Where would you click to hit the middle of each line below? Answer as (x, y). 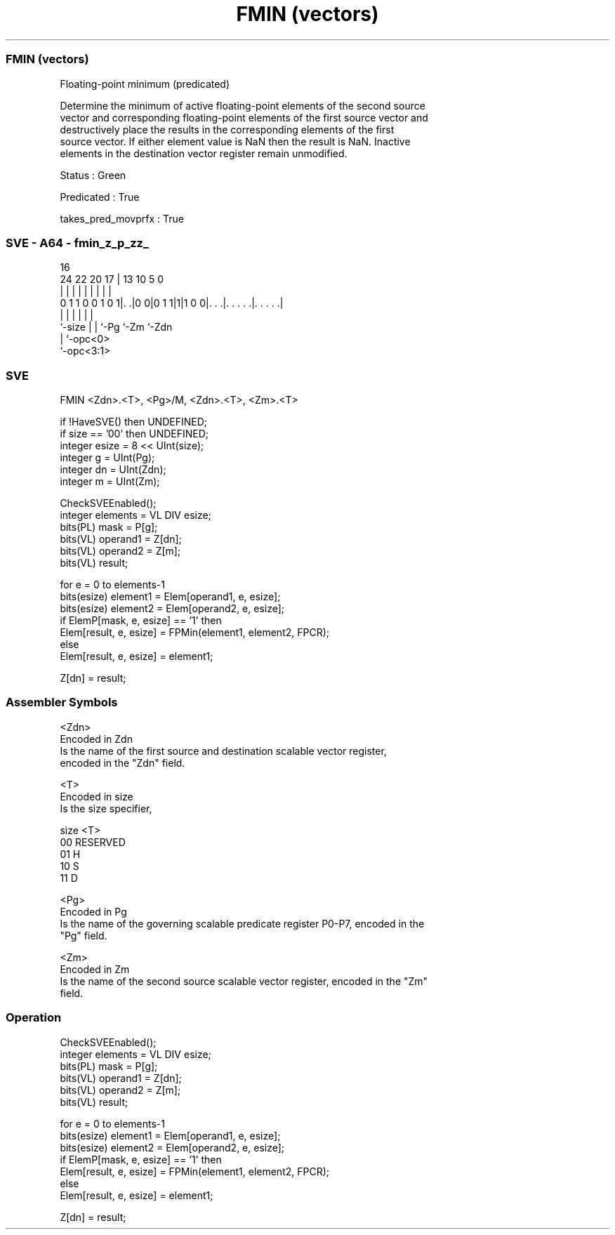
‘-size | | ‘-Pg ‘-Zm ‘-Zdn (116, 327)
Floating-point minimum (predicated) (145, 84)
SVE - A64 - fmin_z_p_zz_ (77, 243)
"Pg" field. (84, 935)
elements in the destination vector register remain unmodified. (204, 153)
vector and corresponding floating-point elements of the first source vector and (244, 117)
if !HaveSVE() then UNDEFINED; (133, 422)
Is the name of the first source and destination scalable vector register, (223, 751)
